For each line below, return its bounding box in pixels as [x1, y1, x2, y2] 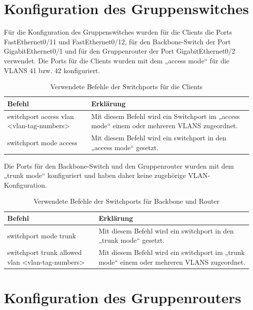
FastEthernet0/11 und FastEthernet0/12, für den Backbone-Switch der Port [4, 36, 231, 46]
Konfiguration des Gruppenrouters [4, 288, 241, 308]
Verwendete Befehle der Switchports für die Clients [50, 81, 203, 92]
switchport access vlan [7, 111, 74, 121]
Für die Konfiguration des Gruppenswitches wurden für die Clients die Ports [4, 27, 232, 37]
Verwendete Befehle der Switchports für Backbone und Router [34, 196, 219, 206]
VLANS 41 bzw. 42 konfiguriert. [4, 65, 100, 75]
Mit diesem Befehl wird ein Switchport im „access [91, 111, 240, 121]
